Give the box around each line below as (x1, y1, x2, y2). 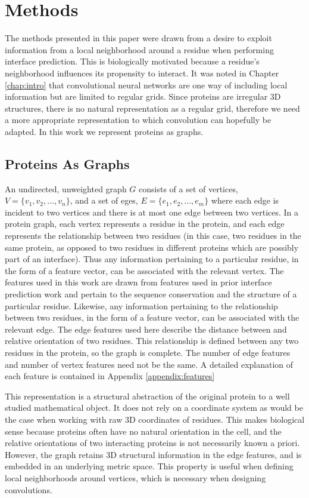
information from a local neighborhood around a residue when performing (5, 43, 274, 56)
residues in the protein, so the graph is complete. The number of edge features (5, 346, 291, 358)
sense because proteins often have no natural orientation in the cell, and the (5, 425, 282, 437)
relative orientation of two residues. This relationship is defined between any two (5, 334, 299, 347)
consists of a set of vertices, (139, 182, 238, 195)
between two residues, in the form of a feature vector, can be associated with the (5, 311, 299, 324)
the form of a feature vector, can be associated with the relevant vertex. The (5, 264, 284, 276)
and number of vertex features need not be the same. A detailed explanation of (5, 358, 294, 370)
